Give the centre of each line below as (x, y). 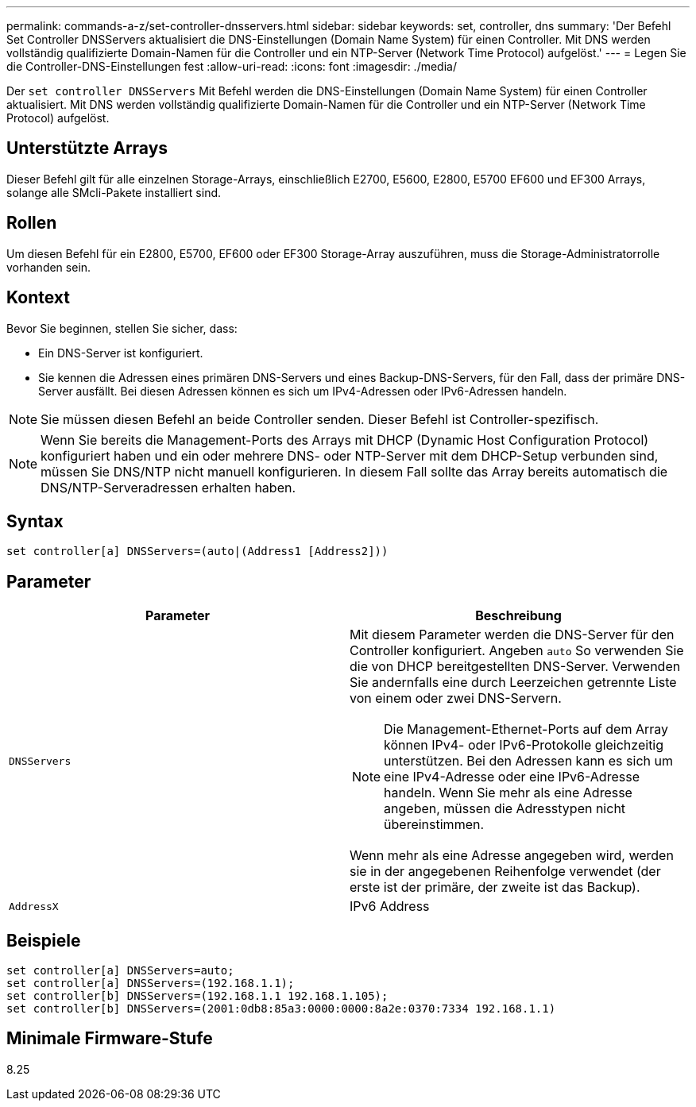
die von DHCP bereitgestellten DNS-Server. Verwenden (515, 667)
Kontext (38, 298)
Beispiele (44, 940)
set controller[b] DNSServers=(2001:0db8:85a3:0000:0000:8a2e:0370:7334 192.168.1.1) (281, 1009)
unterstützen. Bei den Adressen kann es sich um (528, 761)
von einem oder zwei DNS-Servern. (456, 698)
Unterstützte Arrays (87, 148)
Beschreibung (518, 616)
